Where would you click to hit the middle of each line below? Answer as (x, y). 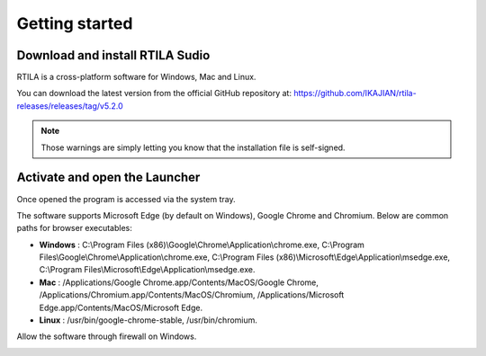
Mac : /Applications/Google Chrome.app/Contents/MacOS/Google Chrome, (179, 282)
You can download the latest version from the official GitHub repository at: (154, 93)
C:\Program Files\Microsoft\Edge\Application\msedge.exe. (147, 270)
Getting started (75, 23)
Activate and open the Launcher (108, 178)
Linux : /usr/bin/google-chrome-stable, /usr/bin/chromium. (148, 320)
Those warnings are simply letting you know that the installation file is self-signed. (193, 147)
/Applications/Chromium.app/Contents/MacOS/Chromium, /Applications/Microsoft (192, 295)
